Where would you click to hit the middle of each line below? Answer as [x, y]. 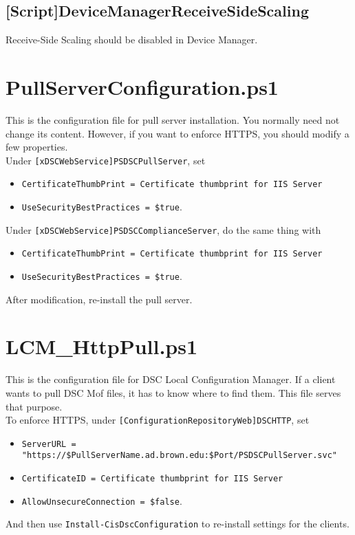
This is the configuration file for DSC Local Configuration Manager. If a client [171, 379]
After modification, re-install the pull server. [99, 299]
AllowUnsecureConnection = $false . [102, 500]
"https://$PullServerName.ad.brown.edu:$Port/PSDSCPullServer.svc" [179, 456]
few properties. [37, 147]
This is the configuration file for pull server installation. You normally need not [173, 119]
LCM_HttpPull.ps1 [102, 346]
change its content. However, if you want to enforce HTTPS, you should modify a [177, 133]
